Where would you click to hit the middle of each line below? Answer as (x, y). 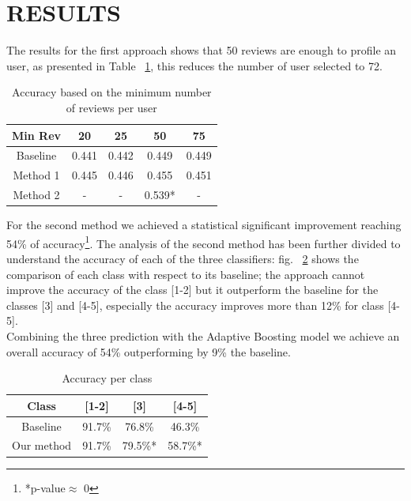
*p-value (45, 487)
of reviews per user (111, 107)
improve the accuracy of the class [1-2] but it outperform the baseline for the (192, 290)
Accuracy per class (107, 378)
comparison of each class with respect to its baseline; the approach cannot (186, 274)
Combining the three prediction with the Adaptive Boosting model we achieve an (203, 335)
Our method (42, 445)
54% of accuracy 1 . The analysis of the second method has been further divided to (204, 242)
